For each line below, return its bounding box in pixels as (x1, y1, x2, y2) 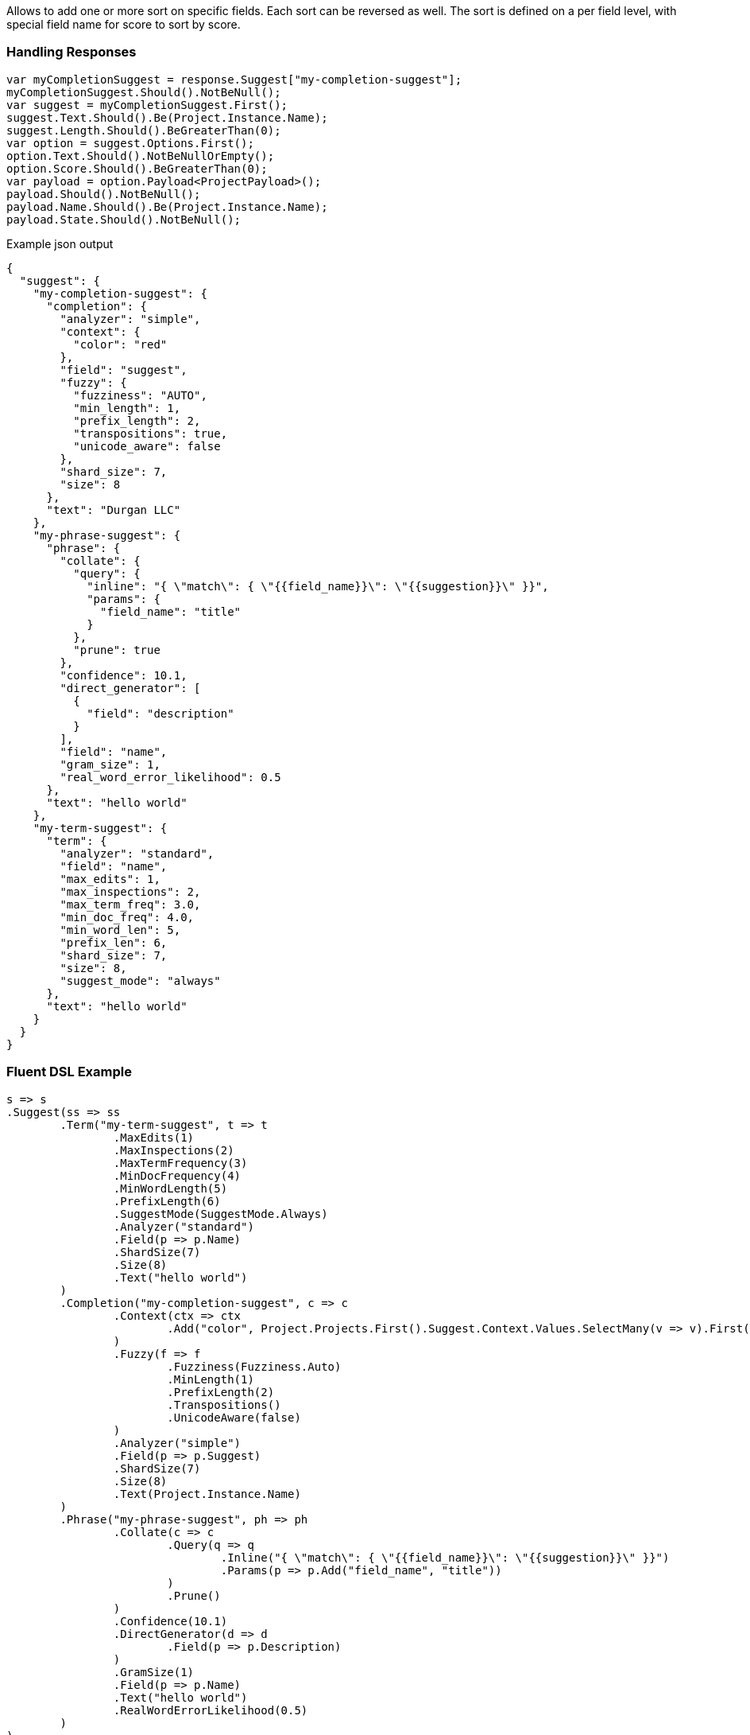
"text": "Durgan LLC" (46, 503, 181, 516)
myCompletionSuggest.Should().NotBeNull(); (6, 85, 281, 99)
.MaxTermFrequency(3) (113, 1156, 248, 1169)
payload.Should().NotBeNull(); (6, 187, 201, 200)
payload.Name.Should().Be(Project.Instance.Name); (6, 200, 328, 213)
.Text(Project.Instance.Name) (113, 1487, 301, 1500)
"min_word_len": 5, (60, 923, 181, 936)
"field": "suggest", (60, 363, 187, 376)
